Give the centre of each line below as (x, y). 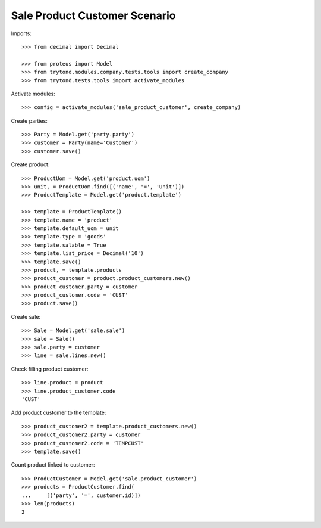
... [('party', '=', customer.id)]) (81, 495)
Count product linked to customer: (53, 465)
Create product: (30, 164)
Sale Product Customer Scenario (93, 15)
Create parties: (29, 121)
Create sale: (26, 316)
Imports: (21, 33)
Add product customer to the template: (59, 413)
